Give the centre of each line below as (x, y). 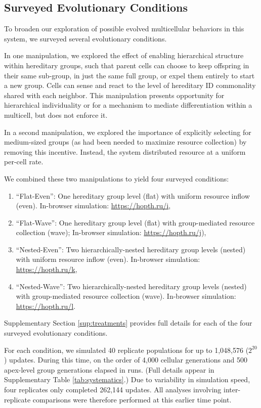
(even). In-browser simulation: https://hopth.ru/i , (93, 206)
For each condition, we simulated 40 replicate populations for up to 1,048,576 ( (126, 350)
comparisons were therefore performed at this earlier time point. (132, 399)
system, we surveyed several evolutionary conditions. (85, 38)
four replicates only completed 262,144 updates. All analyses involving (113, 390)
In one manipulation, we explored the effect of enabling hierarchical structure (124, 55)
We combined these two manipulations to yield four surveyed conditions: (117, 178)
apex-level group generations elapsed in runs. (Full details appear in (109, 369)
